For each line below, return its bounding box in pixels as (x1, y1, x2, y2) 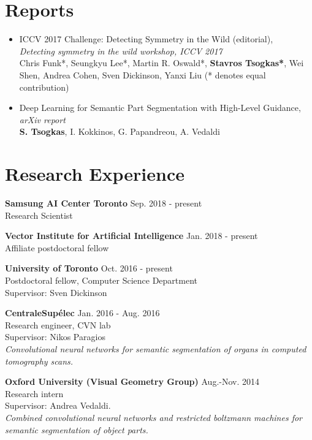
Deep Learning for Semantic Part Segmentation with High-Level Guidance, (19, 101, 301, 114)
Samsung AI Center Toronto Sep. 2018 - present (5, 197, 202, 209)
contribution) (19, 80, 69, 93)
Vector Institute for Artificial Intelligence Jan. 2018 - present (5, 229, 258, 242)
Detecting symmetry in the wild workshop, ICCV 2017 (19, 44, 223, 57)
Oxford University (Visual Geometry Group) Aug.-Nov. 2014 (5, 375, 259, 388)
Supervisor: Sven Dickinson (5, 286, 107, 298)
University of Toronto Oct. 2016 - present (5, 262, 173, 275)
